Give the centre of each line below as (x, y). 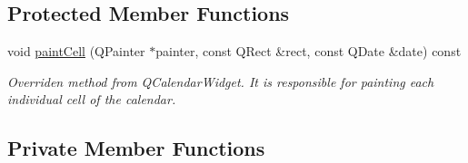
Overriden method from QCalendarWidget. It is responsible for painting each (221, 81)
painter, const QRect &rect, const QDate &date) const (309, 51)
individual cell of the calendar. (92, 99)
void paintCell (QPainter (76, 51)
